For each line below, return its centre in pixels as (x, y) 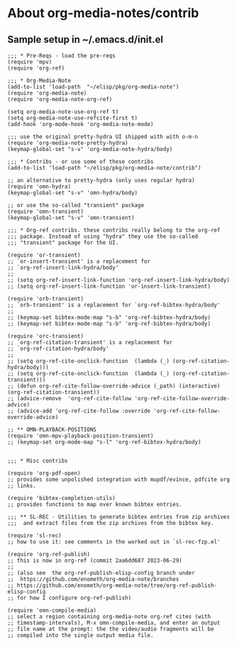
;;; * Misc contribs (38, 461)
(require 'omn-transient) (45, 212)
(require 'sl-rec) (34, 536)
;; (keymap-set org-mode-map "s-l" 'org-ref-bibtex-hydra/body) (104, 442)
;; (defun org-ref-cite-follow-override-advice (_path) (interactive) (114, 386)
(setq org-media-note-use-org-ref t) (63, 112)
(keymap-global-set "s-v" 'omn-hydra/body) (73, 193)
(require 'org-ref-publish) (49, 554)
